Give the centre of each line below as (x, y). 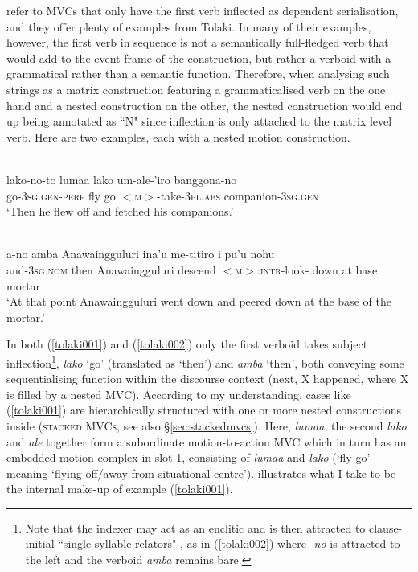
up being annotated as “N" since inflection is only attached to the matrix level (199, 121)
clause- (385, 527)
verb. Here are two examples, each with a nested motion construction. (178, 136)
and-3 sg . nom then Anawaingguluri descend (111, 269)
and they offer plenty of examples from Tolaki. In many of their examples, (189, 26)
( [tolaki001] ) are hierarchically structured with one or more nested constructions (204, 410)
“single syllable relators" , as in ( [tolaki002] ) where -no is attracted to (229, 543)
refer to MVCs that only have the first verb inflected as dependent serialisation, (203, 10)
